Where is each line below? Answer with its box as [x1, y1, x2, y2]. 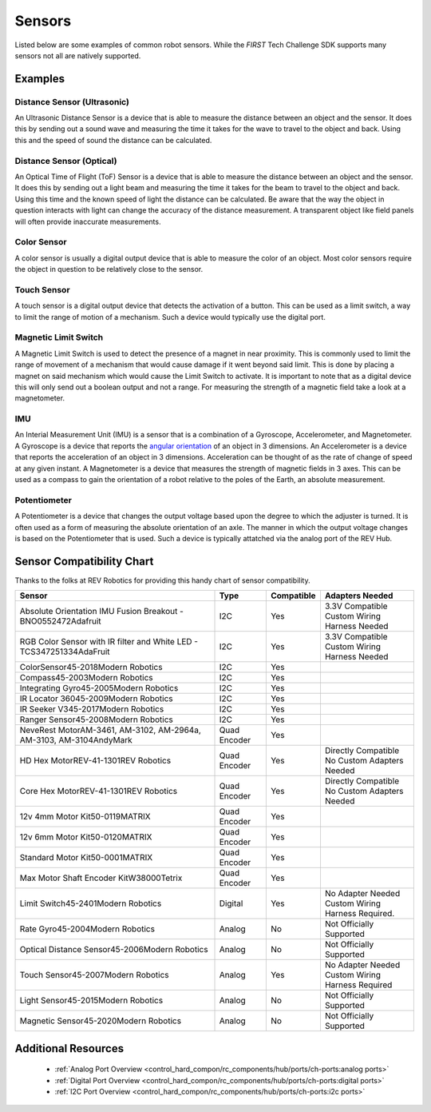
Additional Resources [14, 1042, 124, 1055]
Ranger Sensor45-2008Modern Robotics [19, 714, 173, 725]
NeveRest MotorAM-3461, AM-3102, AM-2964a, [19, 724, 201, 735]
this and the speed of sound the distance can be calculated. [14, 135, 212, 145]
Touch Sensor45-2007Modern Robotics [19, 970, 169, 981]
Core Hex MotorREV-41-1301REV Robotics [19, 786, 178, 797]
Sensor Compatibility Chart [14, 554, 154, 568]
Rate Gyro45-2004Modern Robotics [19, 923, 156, 935]
